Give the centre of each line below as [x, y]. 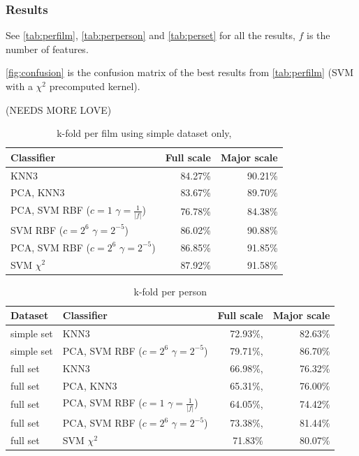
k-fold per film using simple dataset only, [144, 133]
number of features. [47, 49]
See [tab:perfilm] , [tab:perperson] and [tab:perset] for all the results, [151, 35]
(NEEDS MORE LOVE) [59, 109]
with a [19, 86]
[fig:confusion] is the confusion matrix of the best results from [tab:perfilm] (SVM [180, 72]
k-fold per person [170, 291]
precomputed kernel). [95, 86]
